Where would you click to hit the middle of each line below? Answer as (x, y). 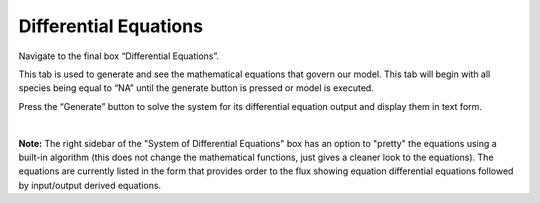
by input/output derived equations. (90, 185)
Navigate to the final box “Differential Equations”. (119, 56)
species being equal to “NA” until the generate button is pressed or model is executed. (196, 88)
